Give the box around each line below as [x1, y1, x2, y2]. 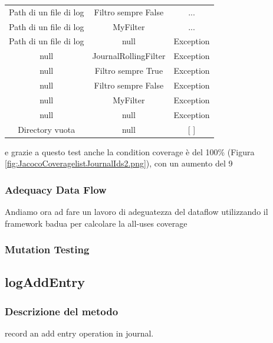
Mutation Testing [5, 242, 90, 257]
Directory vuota [18, 123, 75, 135]
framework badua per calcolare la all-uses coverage [5, 217, 188, 229]
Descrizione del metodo [5, 303, 119, 318]
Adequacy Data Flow [5, 182, 107, 197]
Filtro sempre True [94, 64, 163, 77]
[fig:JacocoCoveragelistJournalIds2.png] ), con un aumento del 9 [5, 157, 233, 169]
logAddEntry [5, 273, 85, 291]
